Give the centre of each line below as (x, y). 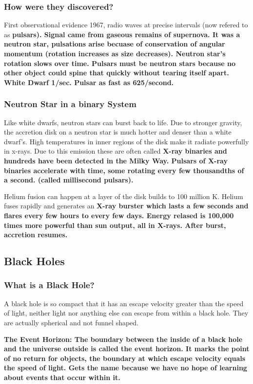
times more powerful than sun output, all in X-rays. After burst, (115, 225)
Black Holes (34, 261)
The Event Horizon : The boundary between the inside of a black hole (123, 339)
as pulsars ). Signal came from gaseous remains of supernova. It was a (122, 34)
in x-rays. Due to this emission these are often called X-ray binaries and (116, 151)
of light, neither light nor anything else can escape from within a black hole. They (126, 313)
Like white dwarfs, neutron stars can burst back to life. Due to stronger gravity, (123, 122)
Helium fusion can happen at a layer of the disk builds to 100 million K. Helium (124, 196)
